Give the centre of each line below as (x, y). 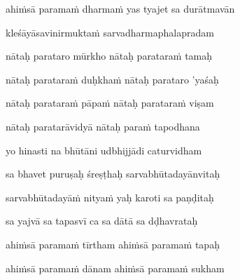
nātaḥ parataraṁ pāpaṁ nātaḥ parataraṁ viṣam (110, 103)
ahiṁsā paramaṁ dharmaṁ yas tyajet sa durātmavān (120, 8)
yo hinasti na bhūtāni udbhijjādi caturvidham (104, 150)
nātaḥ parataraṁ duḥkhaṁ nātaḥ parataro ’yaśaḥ (112, 79)
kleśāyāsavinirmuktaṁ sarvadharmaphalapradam (110, 32)
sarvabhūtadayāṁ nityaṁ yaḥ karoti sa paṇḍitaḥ (110, 197)
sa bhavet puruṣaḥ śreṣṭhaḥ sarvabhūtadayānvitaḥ (113, 174)
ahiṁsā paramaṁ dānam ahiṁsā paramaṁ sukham (115, 268)
